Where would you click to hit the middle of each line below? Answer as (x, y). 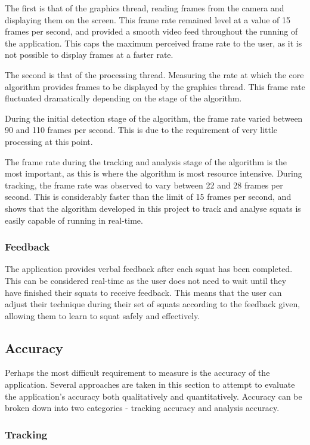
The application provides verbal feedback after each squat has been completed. (149, 269)
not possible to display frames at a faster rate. (89, 55)
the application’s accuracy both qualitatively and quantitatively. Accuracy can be (154, 396)
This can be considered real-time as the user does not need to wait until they (146, 280)
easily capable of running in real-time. (74, 220)
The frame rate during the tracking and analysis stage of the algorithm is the (146, 161)
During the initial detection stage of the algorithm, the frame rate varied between (154, 118)
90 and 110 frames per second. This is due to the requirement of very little (141, 130)
